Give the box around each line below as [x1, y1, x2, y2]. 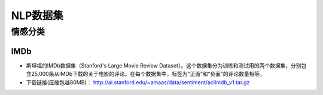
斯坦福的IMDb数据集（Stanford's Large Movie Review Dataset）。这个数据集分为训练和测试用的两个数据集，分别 [26, 62, 301, 69]
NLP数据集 [11, 9, 64, 22]
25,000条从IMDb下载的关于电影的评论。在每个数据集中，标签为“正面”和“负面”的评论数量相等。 [31, 71, 266, 78]
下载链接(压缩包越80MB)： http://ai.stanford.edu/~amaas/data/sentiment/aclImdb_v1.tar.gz [26, 78, 250, 86]
